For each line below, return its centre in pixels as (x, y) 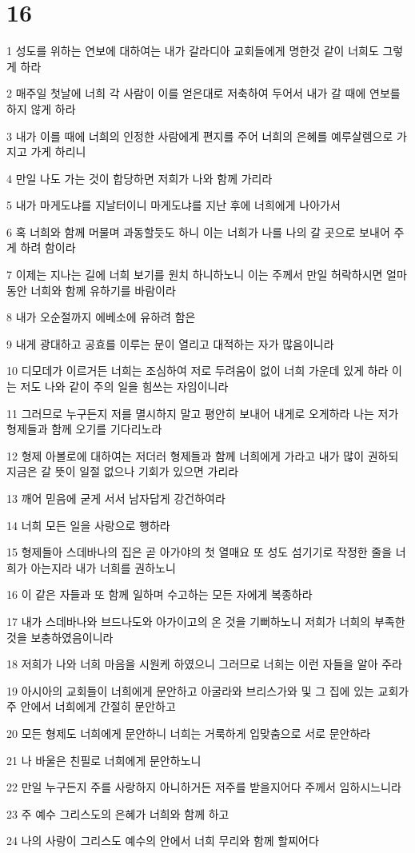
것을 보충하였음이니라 (60, 637)
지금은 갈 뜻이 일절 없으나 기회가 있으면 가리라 (123, 471)
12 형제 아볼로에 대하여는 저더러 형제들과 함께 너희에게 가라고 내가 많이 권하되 (203, 455)
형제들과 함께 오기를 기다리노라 (84, 429)
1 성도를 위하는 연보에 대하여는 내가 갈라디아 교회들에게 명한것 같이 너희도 (193, 51)
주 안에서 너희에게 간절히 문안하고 (91, 706)
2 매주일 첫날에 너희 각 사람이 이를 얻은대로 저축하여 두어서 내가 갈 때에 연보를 (204, 93)
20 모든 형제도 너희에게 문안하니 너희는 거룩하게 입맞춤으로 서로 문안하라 (189, 733)
